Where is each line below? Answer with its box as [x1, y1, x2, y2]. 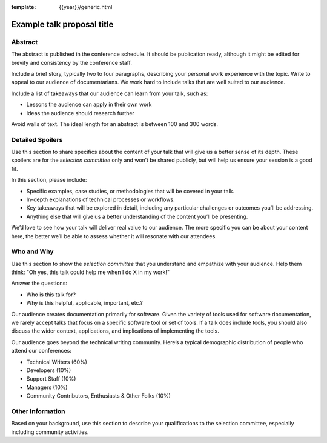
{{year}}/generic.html [59, 4, 113, 10]
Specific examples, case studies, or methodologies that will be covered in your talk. [26, 187, 235, 195]
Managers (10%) [26, 384, 68, 391]
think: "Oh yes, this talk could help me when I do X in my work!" [11, 268, 170, 276]
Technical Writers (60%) [26, 358, 88, 365]
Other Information [11, 407, 65, 415]
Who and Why [11, 247, 54, 256]
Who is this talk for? [26, 291, 76, 298]
